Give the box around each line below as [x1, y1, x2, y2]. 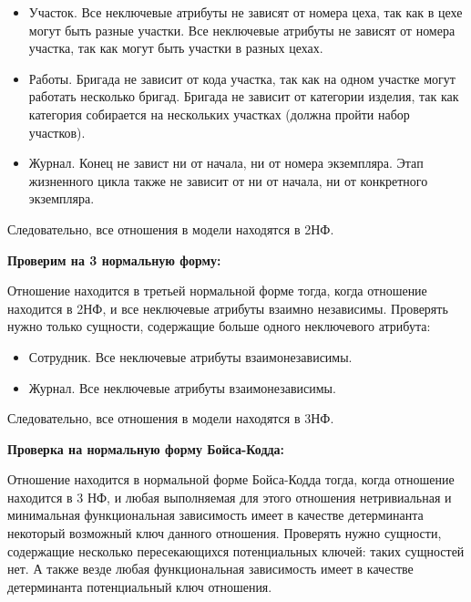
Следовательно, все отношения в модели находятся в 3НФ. [7, 409, 334, 428]
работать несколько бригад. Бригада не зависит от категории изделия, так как [28, 87, 459, 106]
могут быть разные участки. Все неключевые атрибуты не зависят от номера [28, 20, 456, 39]
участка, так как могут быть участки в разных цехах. [28, 38, 323, 57]
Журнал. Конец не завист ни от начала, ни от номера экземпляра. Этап [28, 153, 424, 172]
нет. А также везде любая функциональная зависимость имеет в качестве [7, 559, 414, 578]
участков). [28, 122, 86, 141]
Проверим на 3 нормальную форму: [7, 250, 221, 269]
